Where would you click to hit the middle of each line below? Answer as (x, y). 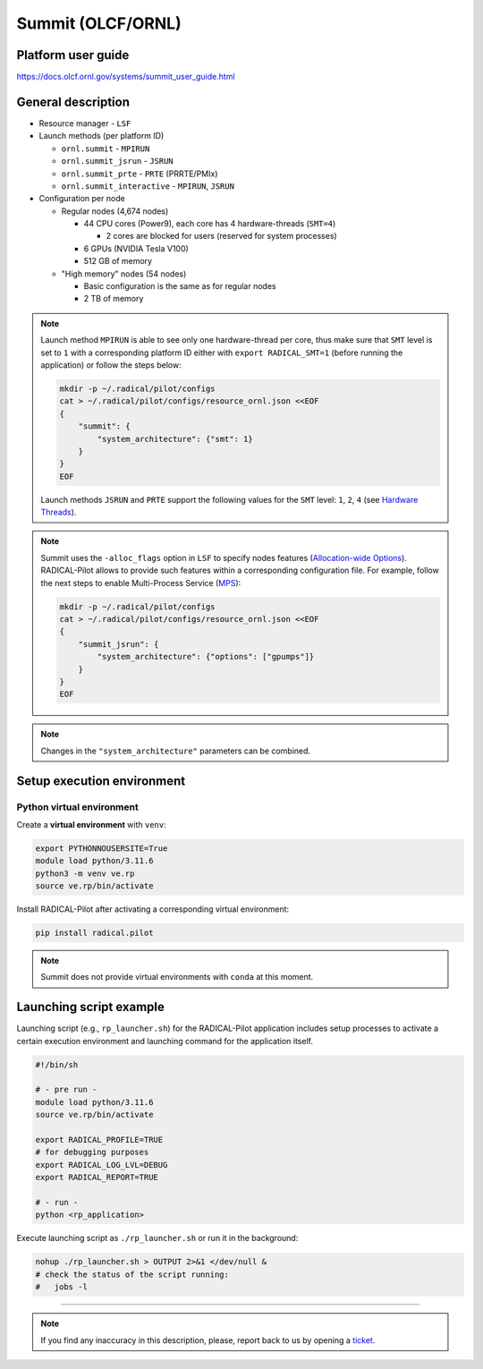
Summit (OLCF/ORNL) (99, 23)
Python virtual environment (77, 807)
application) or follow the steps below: (111, 365)
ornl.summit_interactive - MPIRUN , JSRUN (148, 186)
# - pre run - (66, 1090)
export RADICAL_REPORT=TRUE (97, 1178)
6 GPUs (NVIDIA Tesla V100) (136, 248)
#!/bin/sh (57, 1064)
